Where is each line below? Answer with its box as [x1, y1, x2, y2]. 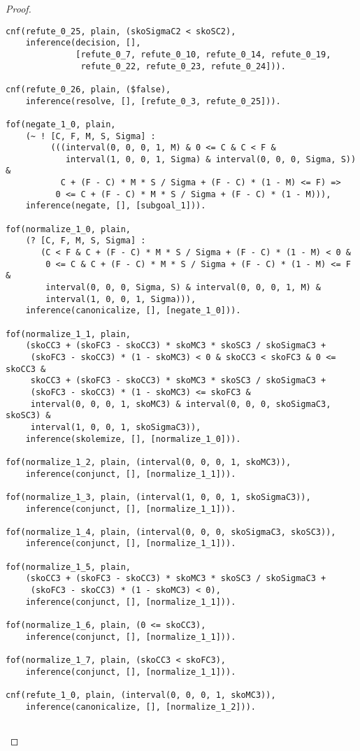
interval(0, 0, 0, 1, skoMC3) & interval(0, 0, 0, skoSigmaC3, [30, 399, 331, 409]
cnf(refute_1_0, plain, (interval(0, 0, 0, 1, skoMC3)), [6, 690, 276, 700]
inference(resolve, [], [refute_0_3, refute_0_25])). [25, 96, 281, 106]
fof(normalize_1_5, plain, [6, 562, 131, 572]
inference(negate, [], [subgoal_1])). [25, 201, 206, 211]
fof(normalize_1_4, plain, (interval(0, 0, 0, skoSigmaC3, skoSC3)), [6, 527, 336, 537]
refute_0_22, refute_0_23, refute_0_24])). [80, 61, 286, 71]
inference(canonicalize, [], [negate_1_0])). [25, 306, 241, 316]
